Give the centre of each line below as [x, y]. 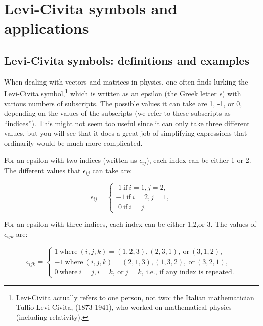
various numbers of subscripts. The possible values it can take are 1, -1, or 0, [123, 103]
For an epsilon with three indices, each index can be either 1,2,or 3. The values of [130, 224]
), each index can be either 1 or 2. [199, 160]
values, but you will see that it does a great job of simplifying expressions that [126, 133]
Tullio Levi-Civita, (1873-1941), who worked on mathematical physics [124, 307]
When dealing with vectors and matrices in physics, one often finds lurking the [126, 81]
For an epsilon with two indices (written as [71, 160]
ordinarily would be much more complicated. [73, 142]
